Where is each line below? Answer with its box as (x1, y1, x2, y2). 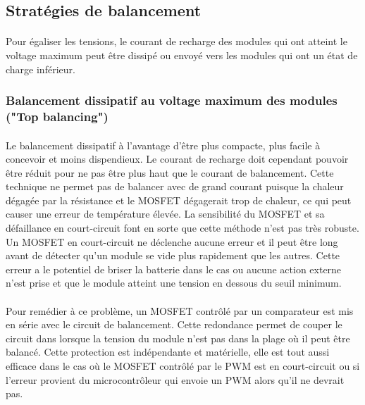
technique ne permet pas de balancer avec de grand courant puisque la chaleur (6, 179, 344, 194)
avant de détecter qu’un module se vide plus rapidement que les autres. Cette (6, 248, 340, 263)
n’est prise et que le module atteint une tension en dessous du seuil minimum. (6, 275, 342, 290)
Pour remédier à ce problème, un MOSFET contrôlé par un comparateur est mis (6, 303, 354, 318)
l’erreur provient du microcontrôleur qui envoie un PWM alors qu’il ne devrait (6, 372, 345, 387)
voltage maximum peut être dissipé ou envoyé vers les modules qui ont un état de (6, 47, 358, 62)
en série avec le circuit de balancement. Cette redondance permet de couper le (6, 317, 342, 332)
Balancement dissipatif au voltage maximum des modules (6, 92, 338, 109)
